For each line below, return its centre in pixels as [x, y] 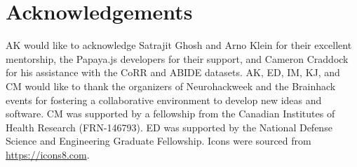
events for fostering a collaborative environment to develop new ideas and [164, 100]
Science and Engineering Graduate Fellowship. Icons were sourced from [159, 141]
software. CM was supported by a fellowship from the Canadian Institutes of [170, 114]
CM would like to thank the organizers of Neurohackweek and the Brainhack [171, 86]
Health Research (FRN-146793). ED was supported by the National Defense [169, 127]
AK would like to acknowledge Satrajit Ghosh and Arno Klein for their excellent [179, 45]
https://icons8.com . [48, 154]
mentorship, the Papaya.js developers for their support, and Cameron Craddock [177, 58]
